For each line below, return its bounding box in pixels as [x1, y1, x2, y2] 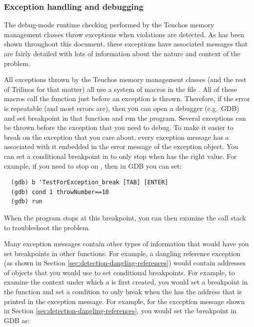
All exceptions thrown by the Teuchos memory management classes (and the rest [4, 74, 247, 85]
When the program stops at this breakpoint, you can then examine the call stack [4, 212, 246, 222]
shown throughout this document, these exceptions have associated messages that [4, 39, 248, 49]
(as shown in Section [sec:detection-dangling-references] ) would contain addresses [4, 258, 246, 268]
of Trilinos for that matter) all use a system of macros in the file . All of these [4, 84, 237, 94]
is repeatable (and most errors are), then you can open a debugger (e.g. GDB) [4, 103, 239, 113]
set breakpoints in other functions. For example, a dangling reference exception [4, 248, 241, 258]
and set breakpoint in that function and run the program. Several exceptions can [4, 112, 246, 123]
